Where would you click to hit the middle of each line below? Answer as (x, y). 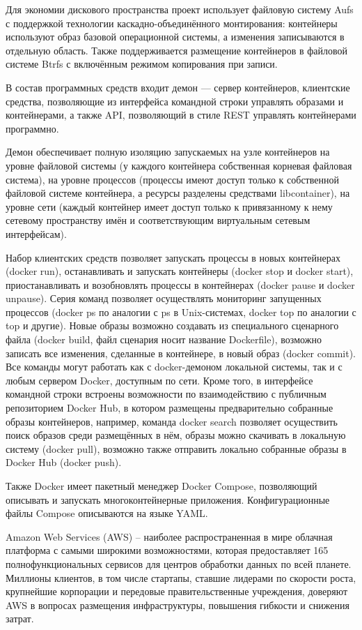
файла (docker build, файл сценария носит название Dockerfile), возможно (164, 339)
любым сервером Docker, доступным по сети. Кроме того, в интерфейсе (159, 380)
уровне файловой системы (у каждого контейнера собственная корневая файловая (179, 165)
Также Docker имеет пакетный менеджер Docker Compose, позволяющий (162, 486)
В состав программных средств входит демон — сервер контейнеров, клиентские (178, 87)
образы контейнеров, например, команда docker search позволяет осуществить (172, 421)
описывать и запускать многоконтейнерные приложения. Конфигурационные (168, 499)
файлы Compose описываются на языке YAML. (107, 513)
